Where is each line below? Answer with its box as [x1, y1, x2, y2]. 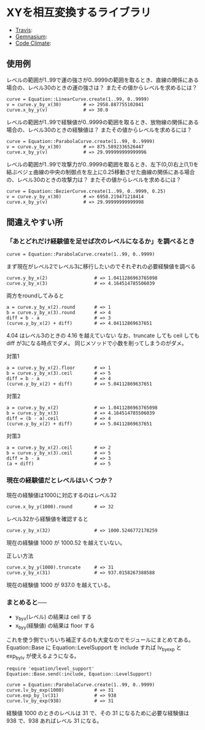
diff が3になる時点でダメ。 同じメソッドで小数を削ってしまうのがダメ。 [6, 340, 187, 347]
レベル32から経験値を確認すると [6, 515, 89, 522]
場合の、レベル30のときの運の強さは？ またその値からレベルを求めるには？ [6, 83, 198, 91]
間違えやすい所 [6, 217, 63, 228]
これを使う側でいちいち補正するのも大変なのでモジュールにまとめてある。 [6, 636, 195, 643]
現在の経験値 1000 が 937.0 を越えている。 [6, 581, 114, 588]
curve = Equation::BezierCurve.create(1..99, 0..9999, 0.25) [6, 188, 166, 194]
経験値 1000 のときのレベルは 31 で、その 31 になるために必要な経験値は [6, 710, 189, 717]
